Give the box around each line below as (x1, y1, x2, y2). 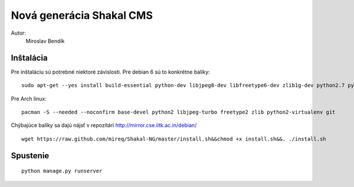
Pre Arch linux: (11, 95, 47, 102)
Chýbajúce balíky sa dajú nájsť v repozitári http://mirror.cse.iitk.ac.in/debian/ (11, 122, 197, 129)
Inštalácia (11, 53, 48, 63)
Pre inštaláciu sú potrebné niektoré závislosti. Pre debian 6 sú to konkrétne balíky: (11, 68, 211, 75)
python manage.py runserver (21, 168, 103, 175)
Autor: (11, 29, 27, 36)
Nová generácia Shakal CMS (11, 9, 153, 22)
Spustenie (11, 151, 50, 161)
